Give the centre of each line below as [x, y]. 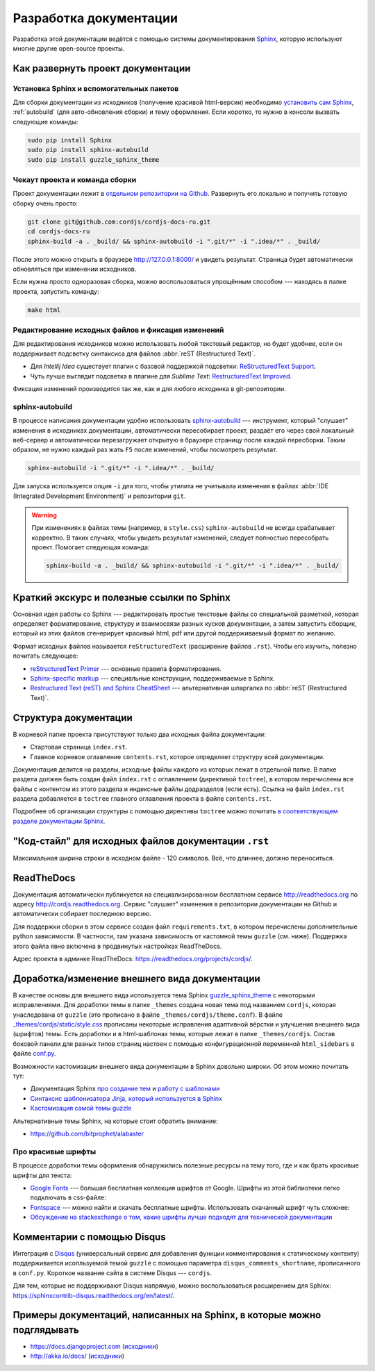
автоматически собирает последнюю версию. [82, 914]
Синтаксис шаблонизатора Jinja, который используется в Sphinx [126, 1098]
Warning [44, 515]
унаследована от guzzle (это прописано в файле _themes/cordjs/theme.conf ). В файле [148, 1015]
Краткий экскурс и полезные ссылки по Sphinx [122, 597]
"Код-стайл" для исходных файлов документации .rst [141, 841]
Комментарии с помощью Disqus [89, 1237]
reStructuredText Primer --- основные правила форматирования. [126, 668]
